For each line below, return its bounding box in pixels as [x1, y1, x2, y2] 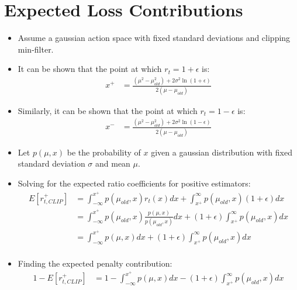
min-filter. [18, 43, 54, 55]
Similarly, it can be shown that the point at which [18, 104, 198, 116]
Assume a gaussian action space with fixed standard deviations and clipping [18, 32, 291, 44]
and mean [95, 157, 130, 170]
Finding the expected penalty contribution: [18, 257, 172, 269]
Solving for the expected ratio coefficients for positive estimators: [18, 177, 251, 189]
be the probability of [67, 146, 141, 158]
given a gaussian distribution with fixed [151, 146, 292, 158]
